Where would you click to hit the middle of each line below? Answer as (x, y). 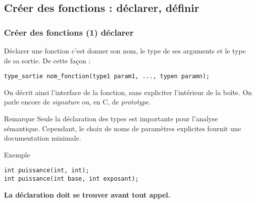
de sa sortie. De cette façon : (47, 60)
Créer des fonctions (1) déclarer (69, 32)
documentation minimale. (43, 138)
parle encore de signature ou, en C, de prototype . (77, 102)
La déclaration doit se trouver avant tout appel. (87, 194)
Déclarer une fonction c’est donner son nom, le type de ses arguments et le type (125, 51)
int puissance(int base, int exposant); (72, 179)
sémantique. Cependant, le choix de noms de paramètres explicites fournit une (123, 128)
